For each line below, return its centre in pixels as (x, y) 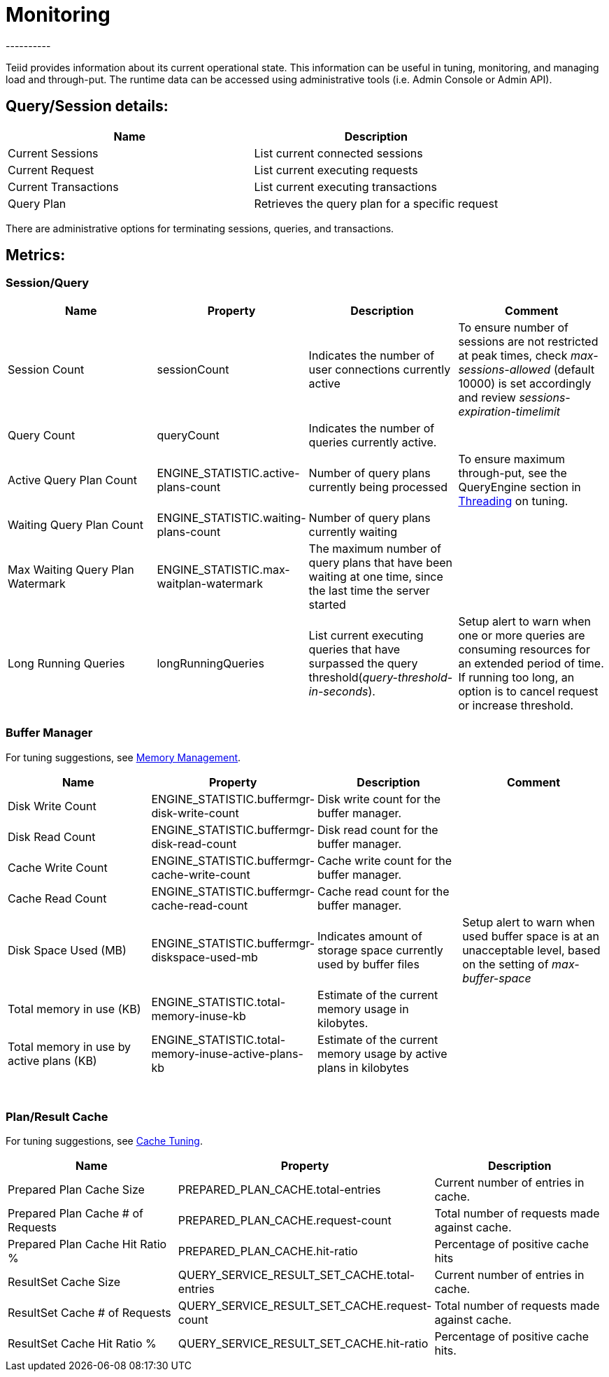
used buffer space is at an (531, 936)
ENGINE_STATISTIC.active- (228, 473)
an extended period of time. (531, 663)
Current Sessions (53, 153)
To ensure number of (513, 327)
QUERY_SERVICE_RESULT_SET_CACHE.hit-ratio (303, 1344)
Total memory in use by (70, 1046)
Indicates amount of (370, 936)
